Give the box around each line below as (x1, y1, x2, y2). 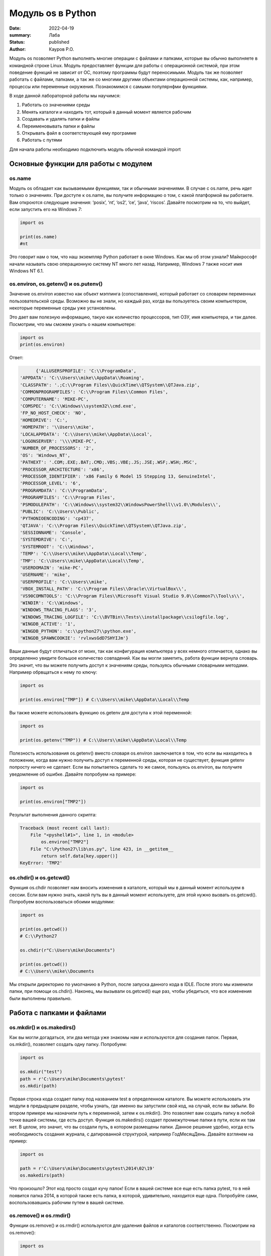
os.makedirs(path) (20, 1173, 65, 1178)
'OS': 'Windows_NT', (20, 452, 70, 458)
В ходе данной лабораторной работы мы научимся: (9, 93, 121, 99)
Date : (9, 25, 21, 31)
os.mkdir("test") (20, 1069, 63, 1075)
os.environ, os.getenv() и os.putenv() (9, 280, 103, 287)
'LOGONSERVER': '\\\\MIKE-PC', (20, 439, 97, 444)
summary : (9, 32, 32, 38)
